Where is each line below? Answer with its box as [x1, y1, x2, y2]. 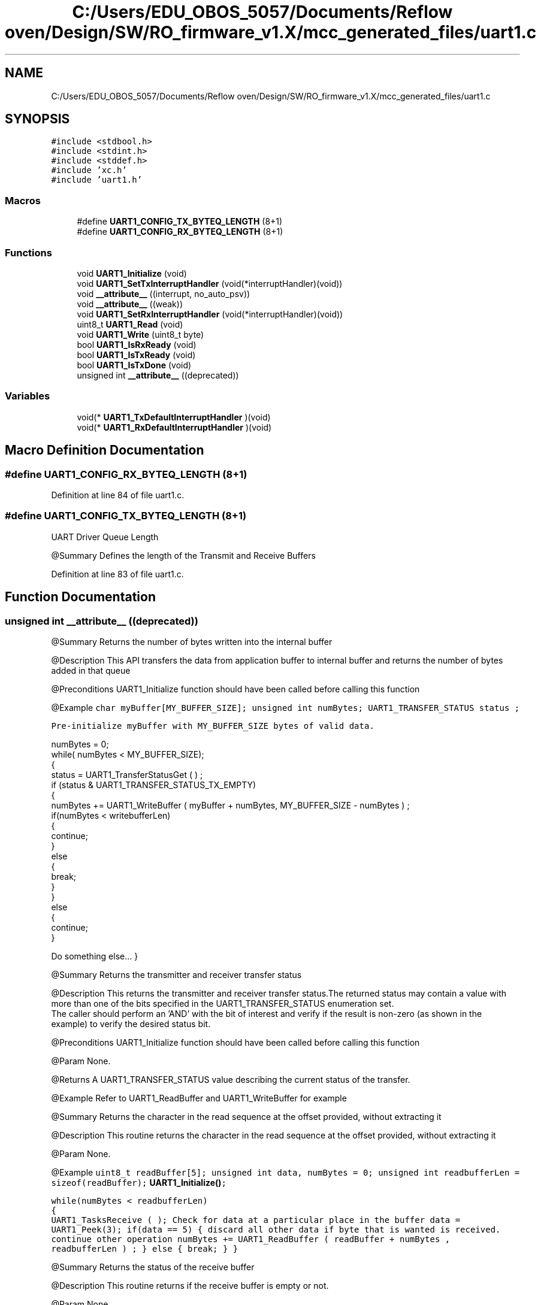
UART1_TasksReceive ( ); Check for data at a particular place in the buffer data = [51, 1215, 461, 1225]
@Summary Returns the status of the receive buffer [51, 1261, 255, 1272]
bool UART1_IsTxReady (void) [77, 349, 196, 360]
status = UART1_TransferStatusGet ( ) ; [51, 769, 203, 780]
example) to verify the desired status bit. [51, 1018, 211, 1029]
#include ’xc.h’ [51, 165, 127, 175]
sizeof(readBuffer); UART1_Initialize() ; [51, 1177, 227, 1188]
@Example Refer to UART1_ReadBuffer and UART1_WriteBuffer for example [51, 1092, 347, 1103]
